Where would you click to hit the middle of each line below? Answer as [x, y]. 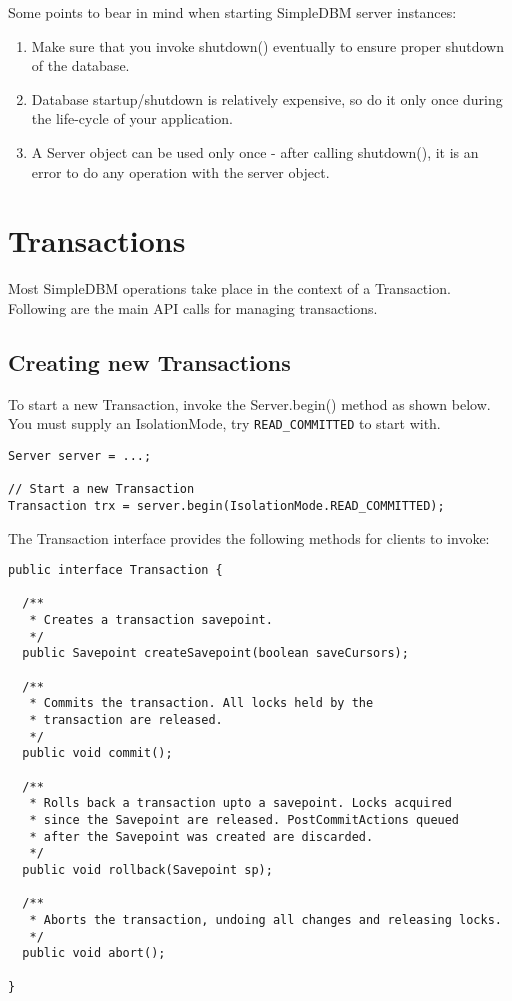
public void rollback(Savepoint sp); [147, 869]
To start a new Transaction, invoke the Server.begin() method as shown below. [249, 403]
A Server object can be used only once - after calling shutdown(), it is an [255, 151]
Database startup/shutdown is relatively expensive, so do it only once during [267, 98]
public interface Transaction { [115, 570]
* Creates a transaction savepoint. [151, 620]
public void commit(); [97, 753]
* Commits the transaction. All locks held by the [201, 703]
